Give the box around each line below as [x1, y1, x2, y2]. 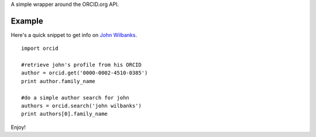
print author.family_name [21, 78, 96, 84]
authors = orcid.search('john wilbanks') [21, 102, 142, 109]
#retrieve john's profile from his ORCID [21, 61, 142, 68]
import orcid [21, 45, 59, 52]
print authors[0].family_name [21, 111, 108, 117]
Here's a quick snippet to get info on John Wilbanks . [11, 31, 138, 38]
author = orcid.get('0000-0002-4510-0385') [21, 70, 148, 76]
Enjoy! [11, 124, 26, 131]
